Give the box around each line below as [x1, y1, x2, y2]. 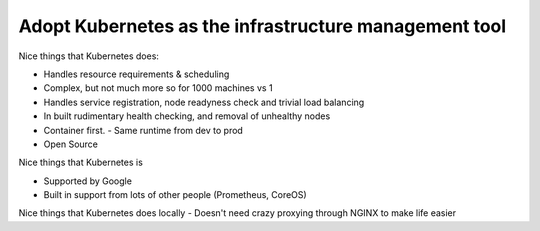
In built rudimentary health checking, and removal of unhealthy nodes [43, 110, 331, 122]
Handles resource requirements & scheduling [43, 68, 230, 80]
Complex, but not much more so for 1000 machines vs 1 [43, 82, 274, 94]
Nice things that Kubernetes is [18, 156, 144, 169]
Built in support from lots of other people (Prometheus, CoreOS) [43, 189, 307, 201]
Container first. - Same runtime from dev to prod [43, 124, 244, 136]
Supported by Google [43, 175, 132, 187]
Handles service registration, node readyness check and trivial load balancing [43, 96, 365, 108]
